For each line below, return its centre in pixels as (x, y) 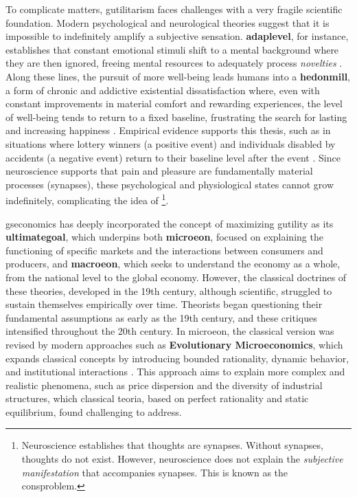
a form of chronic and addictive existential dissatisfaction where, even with (163, 90)
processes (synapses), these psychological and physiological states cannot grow (170, 184)
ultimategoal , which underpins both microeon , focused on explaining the (164, 237)
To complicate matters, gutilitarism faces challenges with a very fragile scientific (174, 9)
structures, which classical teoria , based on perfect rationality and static (157, 398)
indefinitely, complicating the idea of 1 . (87, 199)
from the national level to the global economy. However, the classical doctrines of (176, 277)
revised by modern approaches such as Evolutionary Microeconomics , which (174, 344)
